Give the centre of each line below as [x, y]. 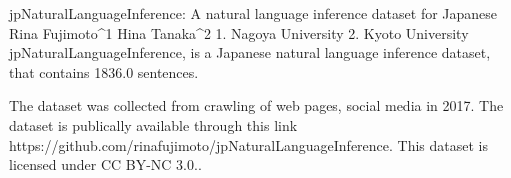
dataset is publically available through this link [153, 124]
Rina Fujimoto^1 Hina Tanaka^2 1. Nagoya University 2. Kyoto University [239, 32]
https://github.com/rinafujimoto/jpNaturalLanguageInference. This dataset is [249, 144]
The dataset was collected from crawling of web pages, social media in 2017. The [256, 105]
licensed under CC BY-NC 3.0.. [105, 164]
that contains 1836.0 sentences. [104, 71]
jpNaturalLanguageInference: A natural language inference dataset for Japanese [253, 13]
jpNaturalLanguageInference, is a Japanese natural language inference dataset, [250, 52]
